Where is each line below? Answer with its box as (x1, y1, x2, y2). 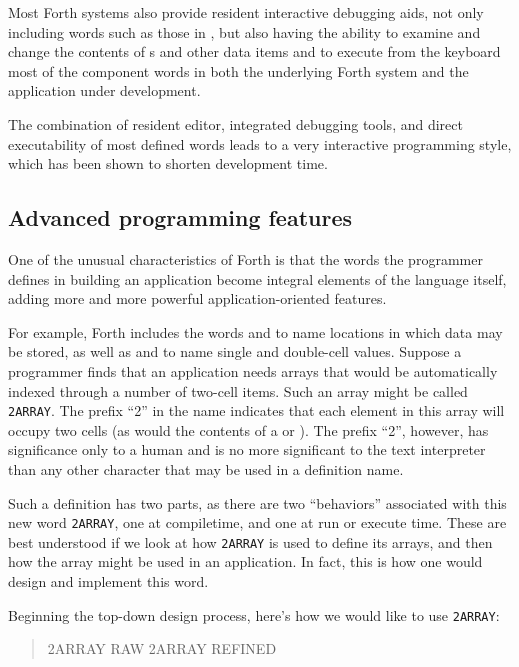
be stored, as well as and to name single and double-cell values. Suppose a (8, 341, 462, 362)
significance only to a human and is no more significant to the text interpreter (8, 439, 486, 460)
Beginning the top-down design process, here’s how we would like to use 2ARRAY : (8, 604, 500, 625)
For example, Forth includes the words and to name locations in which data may (8, 321, 503, 342)
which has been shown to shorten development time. (8, 153, 328, 174)
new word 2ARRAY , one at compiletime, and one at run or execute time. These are (8, 512, 507, 533)
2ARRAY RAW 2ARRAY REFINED (47, 638, 277, 659)
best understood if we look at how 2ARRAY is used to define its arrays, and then (8, 531, 493, 552)
